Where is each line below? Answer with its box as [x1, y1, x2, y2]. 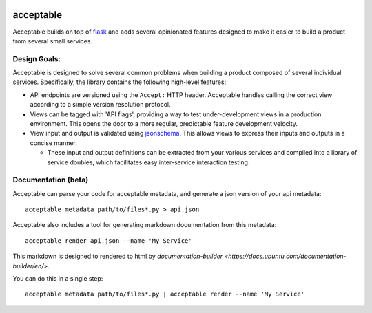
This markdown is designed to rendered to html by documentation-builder [12, 252, 223, 261]
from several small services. [12, 36, 93, 45]
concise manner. [30, 138, 77, 147]
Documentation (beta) [12, 175, 89, 185]
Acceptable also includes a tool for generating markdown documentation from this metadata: [12, 221, 277, 229]
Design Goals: [12, 54, 61, 63]
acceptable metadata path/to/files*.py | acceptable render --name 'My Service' [25, 290, 305, 299]
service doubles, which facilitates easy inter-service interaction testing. [47, 158, 250, 166]
